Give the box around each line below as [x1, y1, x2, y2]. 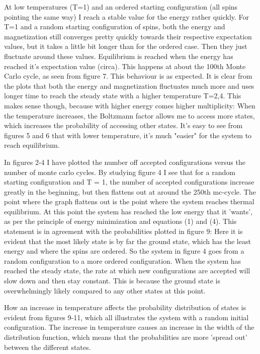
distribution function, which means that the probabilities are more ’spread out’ [4, 332, 247, 342]
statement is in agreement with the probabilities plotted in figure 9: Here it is [4, 226, 243, 237]
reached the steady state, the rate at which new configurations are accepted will [4, 265, 250, 276]
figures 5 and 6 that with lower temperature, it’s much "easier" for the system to [4, 130, 252, 140]
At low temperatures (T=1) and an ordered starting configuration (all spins [4, 2, 238, 12]
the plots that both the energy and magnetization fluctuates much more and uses [4, 80, 254, 91]
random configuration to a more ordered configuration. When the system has [4, 255, 241, 266]
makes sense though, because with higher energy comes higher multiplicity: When [4, 100, 255, 110]
